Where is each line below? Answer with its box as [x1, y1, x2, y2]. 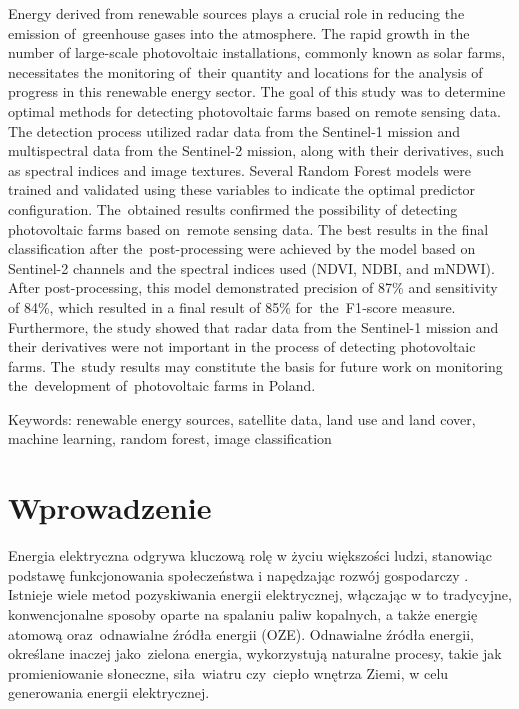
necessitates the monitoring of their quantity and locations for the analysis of [8, 61, 483, 82]
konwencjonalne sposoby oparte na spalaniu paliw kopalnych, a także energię [8, 603, 478, 624]
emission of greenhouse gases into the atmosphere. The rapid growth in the [8, 22, 470, 43]
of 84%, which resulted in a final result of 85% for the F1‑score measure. [8, 296, 456, 317]
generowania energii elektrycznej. [8, 682, 210, 703]
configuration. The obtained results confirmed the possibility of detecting [8, 198, 458, 219]
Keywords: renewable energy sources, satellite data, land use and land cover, [8, 408, 476, 429]
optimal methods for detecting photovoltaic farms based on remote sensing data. [8, 100, 501, 121]
